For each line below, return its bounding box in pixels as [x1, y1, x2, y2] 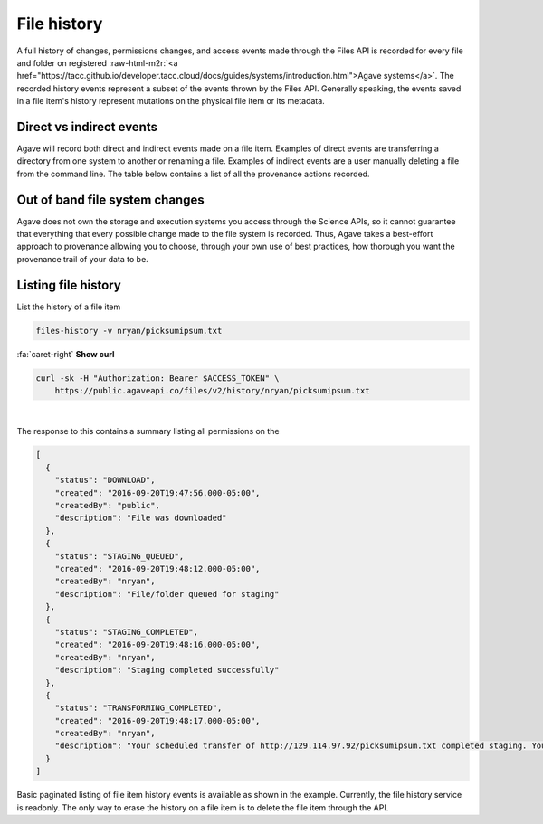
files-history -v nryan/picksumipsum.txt [35, 326, 223, 336]
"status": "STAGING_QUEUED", [54, 551, 185, 561]
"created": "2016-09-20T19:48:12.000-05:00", [54, 564, 261, 573]
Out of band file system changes [16, 192, 205, 207]
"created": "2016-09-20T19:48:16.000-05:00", [54, 639, 261, 650]
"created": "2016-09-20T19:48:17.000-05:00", [54, 715, 261, 725]
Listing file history [16, 277, 121, 293]
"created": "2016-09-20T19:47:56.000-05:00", [54, 488, 261, 497]
